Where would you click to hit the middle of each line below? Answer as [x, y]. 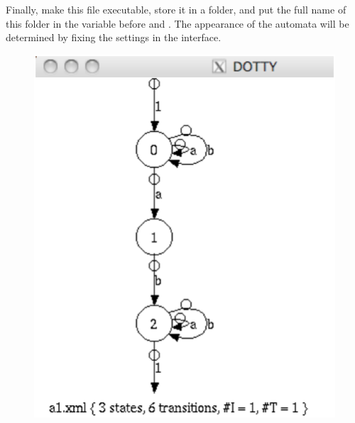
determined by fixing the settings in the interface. [114, 37]
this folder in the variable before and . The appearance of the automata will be [177, 23]
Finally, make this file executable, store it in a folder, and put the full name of [176, 9]
